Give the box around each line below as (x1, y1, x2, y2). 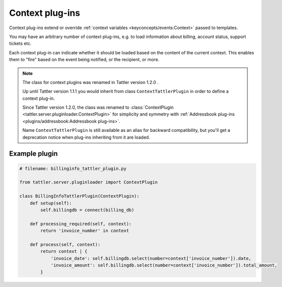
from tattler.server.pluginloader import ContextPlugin (19, 179, 158, 185)
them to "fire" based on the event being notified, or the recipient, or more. (9, 57, 160, 63)
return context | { (40, 248, 87, 254)
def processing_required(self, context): (30, 221, 132, 227)
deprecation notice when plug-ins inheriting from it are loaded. (22, 134, 150, 140)
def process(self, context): (30, 242, 101, 247)
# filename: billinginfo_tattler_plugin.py (19, 165, 127, 171)
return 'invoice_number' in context (40, 228, 129, 234)
